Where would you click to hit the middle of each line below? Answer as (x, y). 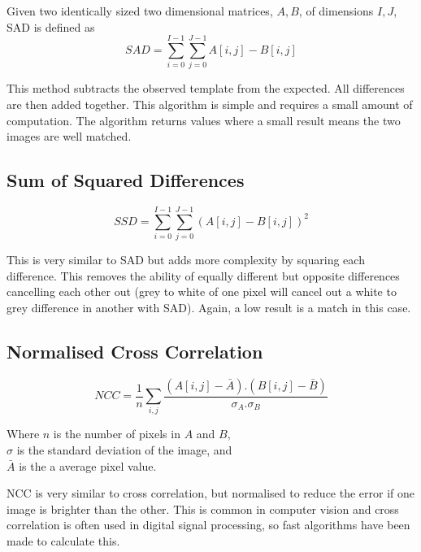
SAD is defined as (51, 26)
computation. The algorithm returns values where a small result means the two (204, 120)
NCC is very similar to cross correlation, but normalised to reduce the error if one (211, 493)
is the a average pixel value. (88, 465)
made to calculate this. (63, 540)
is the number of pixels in (117, 434)
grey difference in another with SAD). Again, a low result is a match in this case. (209, 307)
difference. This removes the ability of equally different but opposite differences (203, 275)
